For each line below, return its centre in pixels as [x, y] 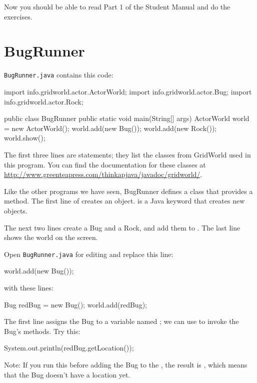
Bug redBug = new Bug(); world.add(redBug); [75, 304]
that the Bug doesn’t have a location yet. [67, 374]
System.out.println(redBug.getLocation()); [69, 348]
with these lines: [29, 287]
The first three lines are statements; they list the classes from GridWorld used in [127, 154]
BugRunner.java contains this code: [59, 75]
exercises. [18, 16]
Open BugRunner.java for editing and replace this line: [89, 254]
